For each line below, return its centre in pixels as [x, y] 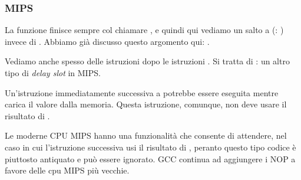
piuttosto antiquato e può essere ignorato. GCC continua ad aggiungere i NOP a [150, 158]
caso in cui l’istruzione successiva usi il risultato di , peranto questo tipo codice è [150, 147]
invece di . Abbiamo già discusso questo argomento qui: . [107, 41]
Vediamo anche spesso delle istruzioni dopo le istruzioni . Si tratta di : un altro [147, 61]
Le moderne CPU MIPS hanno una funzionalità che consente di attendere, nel [146, 135]
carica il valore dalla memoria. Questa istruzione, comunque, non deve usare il [146, 104]
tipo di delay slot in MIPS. [53, 73]
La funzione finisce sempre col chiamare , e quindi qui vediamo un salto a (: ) [144, 30]
